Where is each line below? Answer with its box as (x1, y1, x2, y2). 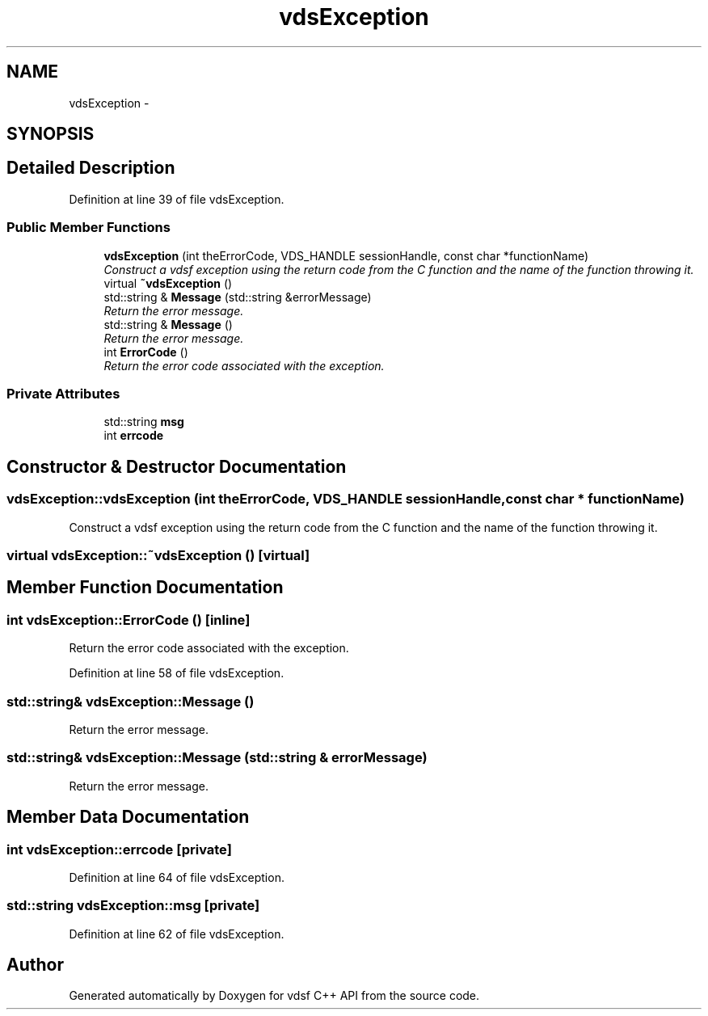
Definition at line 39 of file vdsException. (69, 192, 284, 206)
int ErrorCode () (103, 344, 188, 359)
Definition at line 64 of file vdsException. (69, 870, 284, 884)
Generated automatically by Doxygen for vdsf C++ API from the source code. (69, 989, 480, 1003)
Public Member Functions (6, 219, 171, 236)
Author (6, 955, 64, 976)
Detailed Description (6, 158, 175, 179)
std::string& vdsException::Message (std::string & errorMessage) (6, 749, 428, 766)
